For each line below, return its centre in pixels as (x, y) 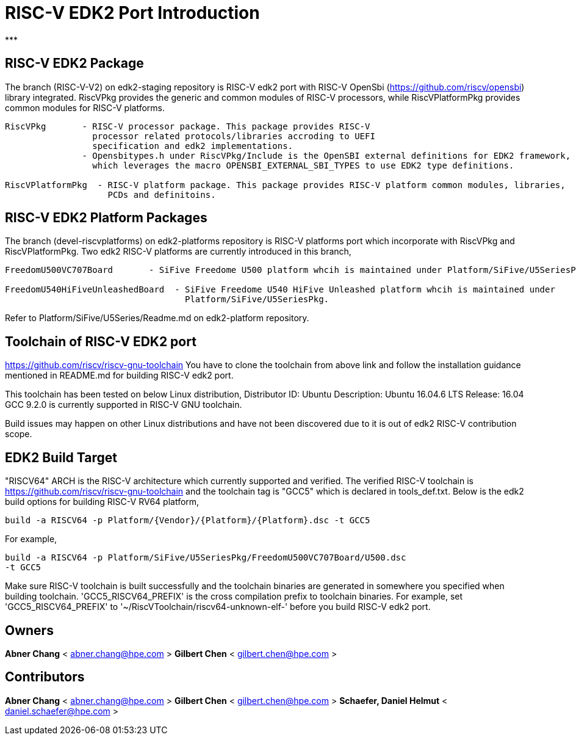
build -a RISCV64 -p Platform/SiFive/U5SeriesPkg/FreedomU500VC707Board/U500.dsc (206, 558)
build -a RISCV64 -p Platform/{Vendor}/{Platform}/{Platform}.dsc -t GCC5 (188, 521)
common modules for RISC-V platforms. (85, 107)
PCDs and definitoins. (162, 194)
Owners (29, 630)
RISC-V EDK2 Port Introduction (132, 13)
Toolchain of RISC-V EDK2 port (101, 341)
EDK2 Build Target (61, 457)
